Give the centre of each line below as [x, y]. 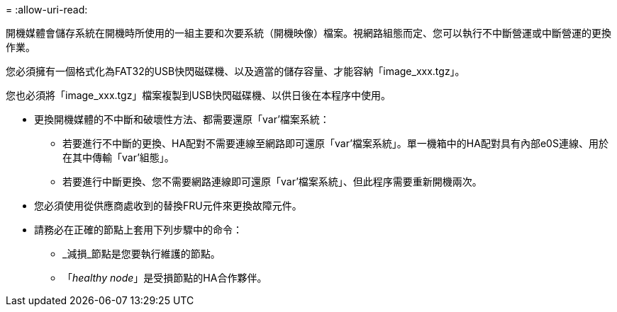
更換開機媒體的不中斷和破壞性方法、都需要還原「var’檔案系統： [182, 119]
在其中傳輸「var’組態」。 [118, 157]
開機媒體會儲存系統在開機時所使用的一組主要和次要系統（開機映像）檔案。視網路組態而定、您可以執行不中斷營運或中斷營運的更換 [308, 33]
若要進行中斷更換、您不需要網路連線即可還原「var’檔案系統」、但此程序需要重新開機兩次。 [272, 181]
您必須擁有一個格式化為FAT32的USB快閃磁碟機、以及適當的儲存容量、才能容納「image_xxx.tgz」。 [235, 71]
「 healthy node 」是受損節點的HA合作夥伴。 [165, 278]
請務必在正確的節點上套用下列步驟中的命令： [138, 230]
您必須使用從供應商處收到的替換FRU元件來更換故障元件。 [168, 206]
